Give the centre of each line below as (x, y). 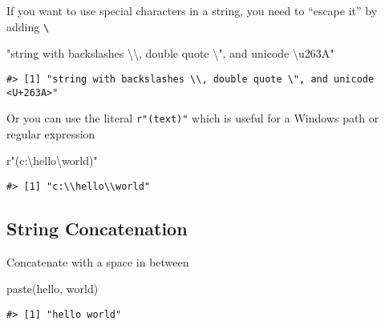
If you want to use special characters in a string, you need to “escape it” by (192, 10)
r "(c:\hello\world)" (52, 160)
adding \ (28, 26)
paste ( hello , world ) (53, 289)
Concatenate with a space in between (98, 261)
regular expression (51, 133)
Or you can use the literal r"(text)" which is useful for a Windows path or (193, 118)
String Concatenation (97, 229)
